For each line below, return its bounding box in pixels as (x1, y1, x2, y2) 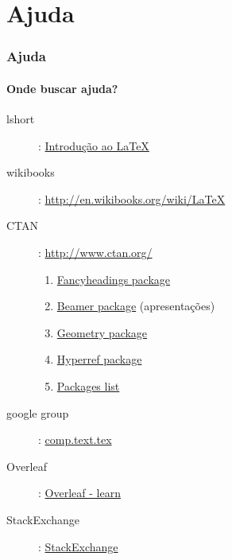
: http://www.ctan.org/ (38, 243, 153, 260)
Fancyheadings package (56, 270, 171, 287)
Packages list (56, 377, 120, 394)
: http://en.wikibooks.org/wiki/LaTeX (38, 190, 226, 207)
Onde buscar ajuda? (6, 80, 118, 96)
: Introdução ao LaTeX (38, 137, 149, 154)
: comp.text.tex (38, 431, 112, 448)
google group (6, 404, 69, 421)
